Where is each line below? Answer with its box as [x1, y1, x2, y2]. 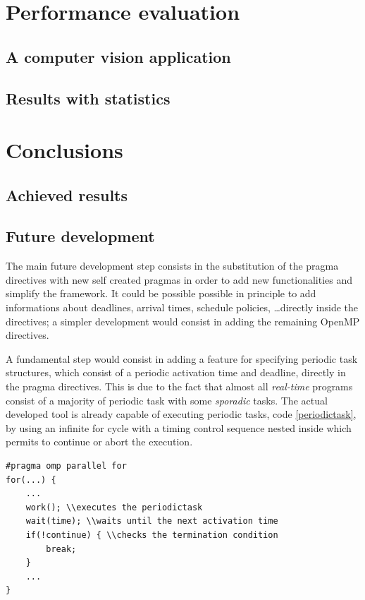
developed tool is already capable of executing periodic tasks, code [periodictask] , [6, 407, 357, 421]
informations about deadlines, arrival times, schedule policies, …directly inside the [6, 300, 359, 315]
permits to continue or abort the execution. [6, 434, 193, 449]
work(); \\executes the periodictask [25, 502, 203, 512]
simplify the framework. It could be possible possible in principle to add [6, 286, 316, 301]
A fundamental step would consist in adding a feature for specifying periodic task [6, 351, 358, 366]
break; [46, 544, 77, 554]
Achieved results [6, 184, 128, 205]
